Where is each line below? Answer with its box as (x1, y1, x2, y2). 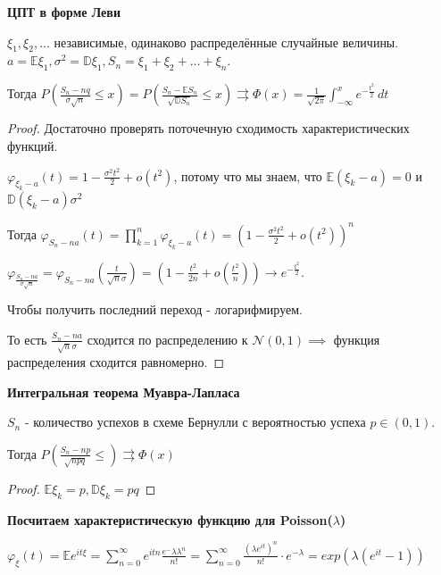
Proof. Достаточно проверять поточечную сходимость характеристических (7, 119, 410, 137)
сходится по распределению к (87, 329, 248, 348)
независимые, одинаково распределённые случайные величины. (54, 32, 399, 51)
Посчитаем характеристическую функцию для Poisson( (7, 510, 333, 529)
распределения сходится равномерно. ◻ (7, 352, 225, 371)
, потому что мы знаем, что (173, 166, 322, 185)
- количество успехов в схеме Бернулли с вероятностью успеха (24, 412, 366, 431)
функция (333, 329, 380, 348)
